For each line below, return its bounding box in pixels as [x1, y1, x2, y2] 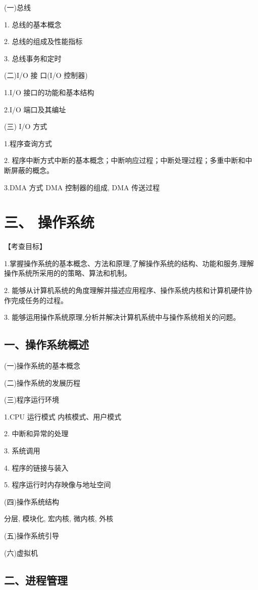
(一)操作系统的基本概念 [4, 360, 80, 371]
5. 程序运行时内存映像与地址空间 [4, 479, 111, 490]
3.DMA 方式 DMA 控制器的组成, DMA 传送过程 [4, 182, 160, 192]
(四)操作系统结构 [4, 496, 59, 507]
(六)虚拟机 [4, 547, 38, 558]
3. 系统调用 [4, 445, 40, 455]
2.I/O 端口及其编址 [4, 104, 66, 114]
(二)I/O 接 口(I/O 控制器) [4, 70, 88, 80]
